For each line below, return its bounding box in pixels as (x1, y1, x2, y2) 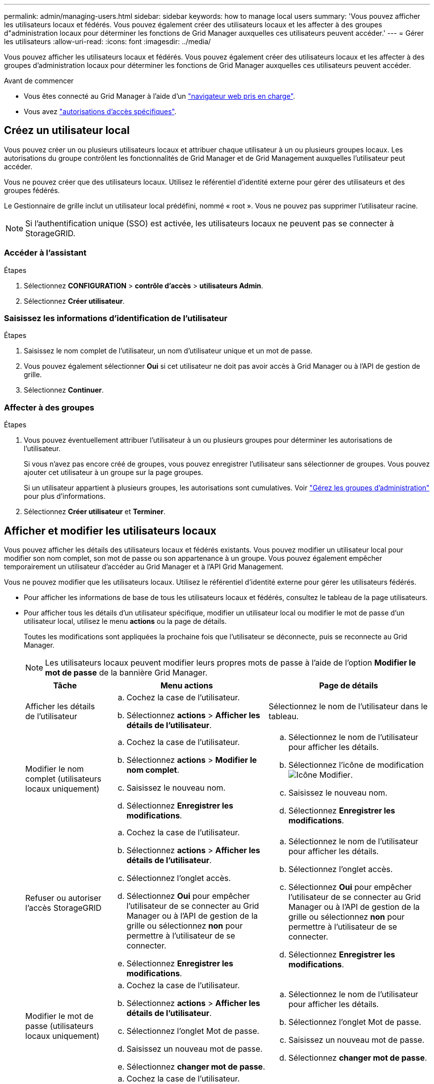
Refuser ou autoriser (25, 892, 102, 903)
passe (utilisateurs (25, 1020, 94, 1031)
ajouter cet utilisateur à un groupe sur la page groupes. (24, 468, 203, 477)
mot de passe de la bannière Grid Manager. (45, 667, 208, 677)
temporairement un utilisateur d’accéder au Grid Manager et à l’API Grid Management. (4, 562, 283, 571)
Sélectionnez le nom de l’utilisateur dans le (269, 701, 428, 711)
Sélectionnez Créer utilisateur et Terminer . (24, 507, 165, 516)
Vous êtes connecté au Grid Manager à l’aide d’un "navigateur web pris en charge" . (24, 92, 295, 100)
